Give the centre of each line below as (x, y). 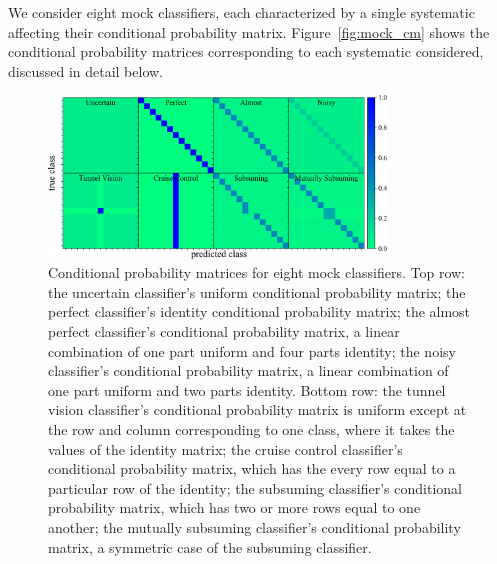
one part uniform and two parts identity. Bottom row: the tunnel (247, 389)
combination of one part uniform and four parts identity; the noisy (252, 350)
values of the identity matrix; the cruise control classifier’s (225, 448)
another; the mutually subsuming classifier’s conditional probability (254, 526)
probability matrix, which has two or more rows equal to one (234, 507)
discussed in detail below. (86, 70)
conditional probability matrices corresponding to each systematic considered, (246, 51)
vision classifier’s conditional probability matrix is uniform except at (257, 409)
